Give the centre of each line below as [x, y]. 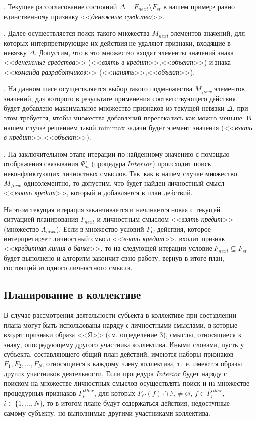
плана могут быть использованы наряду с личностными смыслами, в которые [121, 325]
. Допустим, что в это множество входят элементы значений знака [134, 52]
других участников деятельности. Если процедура [79, 373]
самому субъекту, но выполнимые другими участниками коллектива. [107, 412]
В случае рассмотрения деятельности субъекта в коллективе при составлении [120, 315]
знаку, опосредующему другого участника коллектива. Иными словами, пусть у [124, 344]
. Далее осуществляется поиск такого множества [77, 33]
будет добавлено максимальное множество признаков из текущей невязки [114, 108]
